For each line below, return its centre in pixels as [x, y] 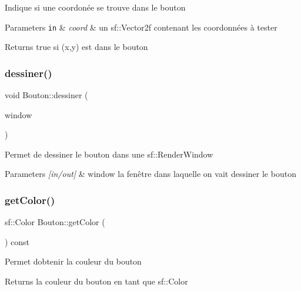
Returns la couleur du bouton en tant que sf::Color [96, 281]
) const [17, 241]
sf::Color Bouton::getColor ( [55, 222]
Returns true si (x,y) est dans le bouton [76, 47]
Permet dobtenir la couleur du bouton [73, 261]
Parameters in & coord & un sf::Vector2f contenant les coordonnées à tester [141, 27]
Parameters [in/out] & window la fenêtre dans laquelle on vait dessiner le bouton [150, 174]
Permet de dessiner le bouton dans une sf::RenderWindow [109, 154]
